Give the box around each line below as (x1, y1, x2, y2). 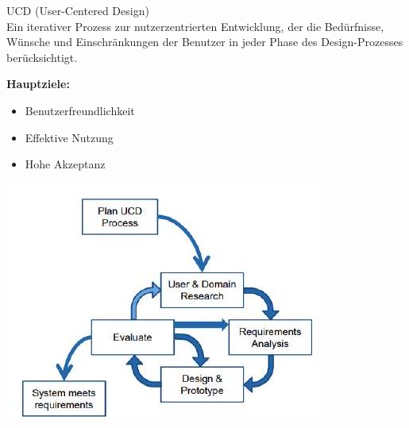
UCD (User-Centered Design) (6, 2, 149, 18)
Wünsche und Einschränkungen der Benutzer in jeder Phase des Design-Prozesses (6, 33, 403, 50)
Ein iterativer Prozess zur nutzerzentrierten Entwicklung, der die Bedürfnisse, (6, 17, 384, 34)
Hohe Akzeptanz (25, 156, 106, 172)
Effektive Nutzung (25, 129, 114, 145)
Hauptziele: (6, 75, 70, 92)
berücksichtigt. (6, 48, 78, 65)
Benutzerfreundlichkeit (25, 102, 135, 118)
